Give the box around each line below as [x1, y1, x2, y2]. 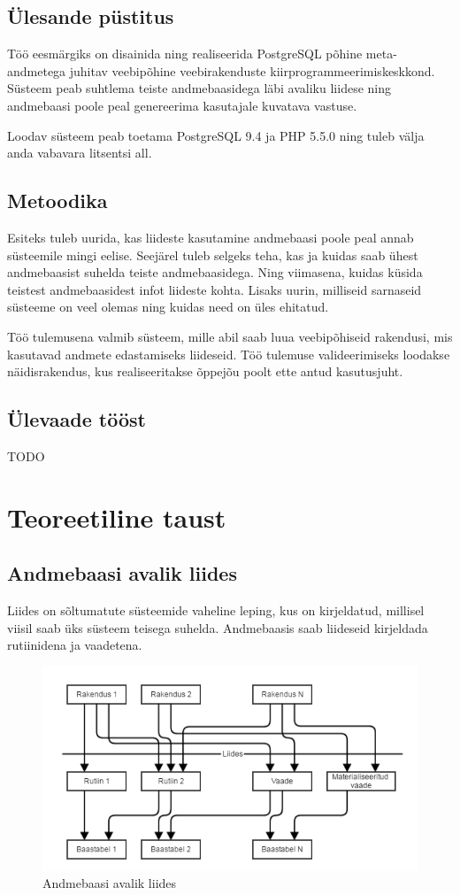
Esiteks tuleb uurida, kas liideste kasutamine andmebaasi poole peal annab [7, 228, 414, 246]
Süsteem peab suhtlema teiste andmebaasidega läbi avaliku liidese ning [7, 79, 391, 97]
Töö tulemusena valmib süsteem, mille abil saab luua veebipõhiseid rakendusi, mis [7, 327, 453, 345]
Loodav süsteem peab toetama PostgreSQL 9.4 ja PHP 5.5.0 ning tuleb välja [7, 126, 425, 144]
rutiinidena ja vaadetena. [7, 636, 142, 654]
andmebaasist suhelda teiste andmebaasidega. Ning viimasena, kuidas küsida [7, 263, 423, 282]
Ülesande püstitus [7, 3, 174, 30]
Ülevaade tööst [7, 405, 146, 433]
